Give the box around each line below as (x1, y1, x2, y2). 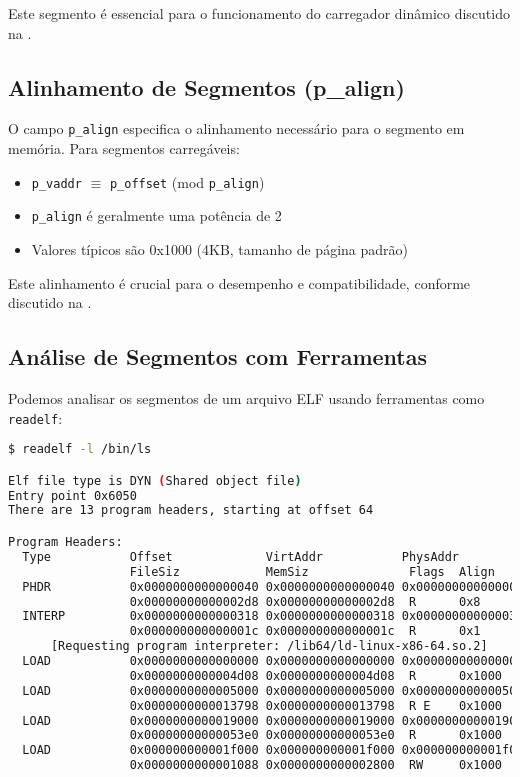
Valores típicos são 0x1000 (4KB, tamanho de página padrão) (31, 238, 408, 259)
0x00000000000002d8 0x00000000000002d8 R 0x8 (129, 594, 481, 609)
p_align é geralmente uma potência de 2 (31, 205, 282, 226)
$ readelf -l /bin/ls (8, 442, 152, 457)
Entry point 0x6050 (8, 488, 137, 503)
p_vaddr (31, 176, 82, 191)
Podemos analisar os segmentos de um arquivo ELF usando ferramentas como (8, 387, 485, 408)
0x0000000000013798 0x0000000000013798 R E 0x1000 (129, 698, 502, 713)
